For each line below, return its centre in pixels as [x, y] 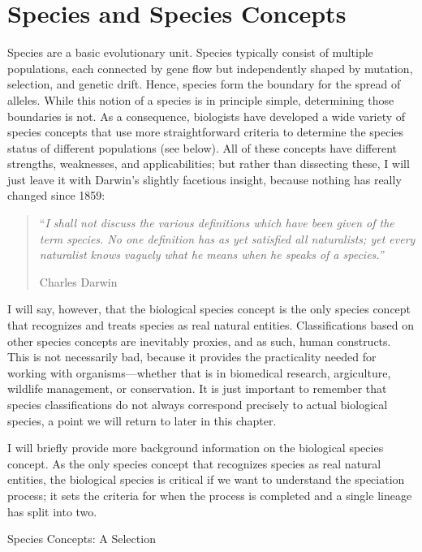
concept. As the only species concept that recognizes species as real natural [194, 463]
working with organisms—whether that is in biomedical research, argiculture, [199, 372]
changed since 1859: [56, 195]
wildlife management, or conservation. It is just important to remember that [197, 388]
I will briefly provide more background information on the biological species [196, 448]
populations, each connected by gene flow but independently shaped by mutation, [210, 68]
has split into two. [52, 511]
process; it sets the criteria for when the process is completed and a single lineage [210, 495]
